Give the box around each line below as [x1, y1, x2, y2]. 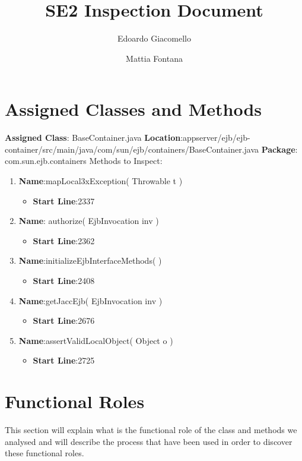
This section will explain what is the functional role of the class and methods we [5, 424, 297, 436]
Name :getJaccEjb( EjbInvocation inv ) [18, 294, 163, 307]
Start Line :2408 [33, 274, 95, 286]
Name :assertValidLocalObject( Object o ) [18, 334, 173, 346]
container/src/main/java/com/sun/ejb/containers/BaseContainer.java [5, 143, 259, 155]
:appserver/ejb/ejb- [180, 131, 250, 144]
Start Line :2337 [33, 194, 95, 207]
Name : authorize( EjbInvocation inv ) [18, 214, 159, 227]
